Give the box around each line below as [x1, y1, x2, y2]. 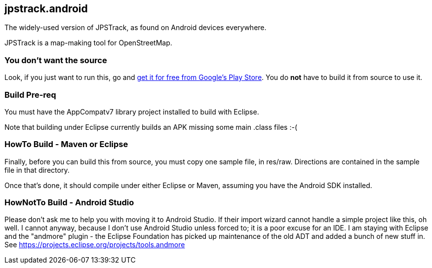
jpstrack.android [4, 2, 88, 15]
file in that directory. [4, 165, 70, 174]
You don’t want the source [4, 55, 107, 65]
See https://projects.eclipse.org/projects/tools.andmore [4, 240, 185, 249]
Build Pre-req [4, 89, 56, 100]
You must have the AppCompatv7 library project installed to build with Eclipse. [4, 107, 259, 116]
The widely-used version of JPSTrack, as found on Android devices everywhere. [4, 23, 267, 32]
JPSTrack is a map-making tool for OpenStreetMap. [4, 38, 172, 47]
